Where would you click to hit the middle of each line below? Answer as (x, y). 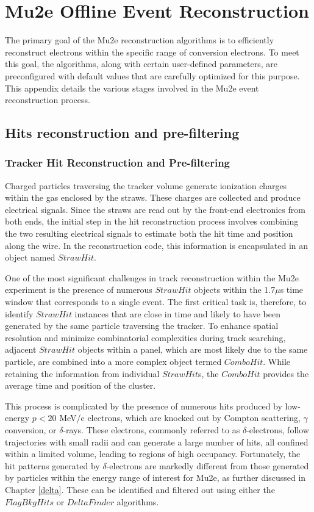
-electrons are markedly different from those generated (208, 465)
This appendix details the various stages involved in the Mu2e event (132, 88)
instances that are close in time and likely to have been (177, 313)
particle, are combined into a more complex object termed (113, 361)
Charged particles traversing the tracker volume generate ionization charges (146, 185)
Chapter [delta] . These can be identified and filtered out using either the (140, 489)
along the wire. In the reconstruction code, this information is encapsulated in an (157, 245)
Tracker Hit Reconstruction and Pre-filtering (117, 163)
